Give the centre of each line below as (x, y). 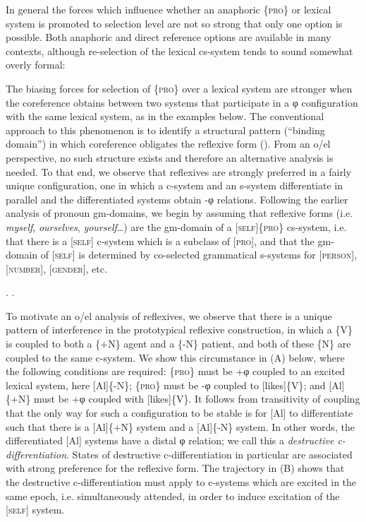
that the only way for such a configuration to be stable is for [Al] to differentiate (179, 413)
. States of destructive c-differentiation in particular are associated (209, 454)
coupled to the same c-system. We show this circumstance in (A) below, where (175, 357)
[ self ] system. (35, 510)
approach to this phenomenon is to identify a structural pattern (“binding (165, 130)
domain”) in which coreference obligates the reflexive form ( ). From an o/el (168, 144)
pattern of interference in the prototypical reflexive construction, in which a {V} (179, 330)
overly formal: (36, 65)
